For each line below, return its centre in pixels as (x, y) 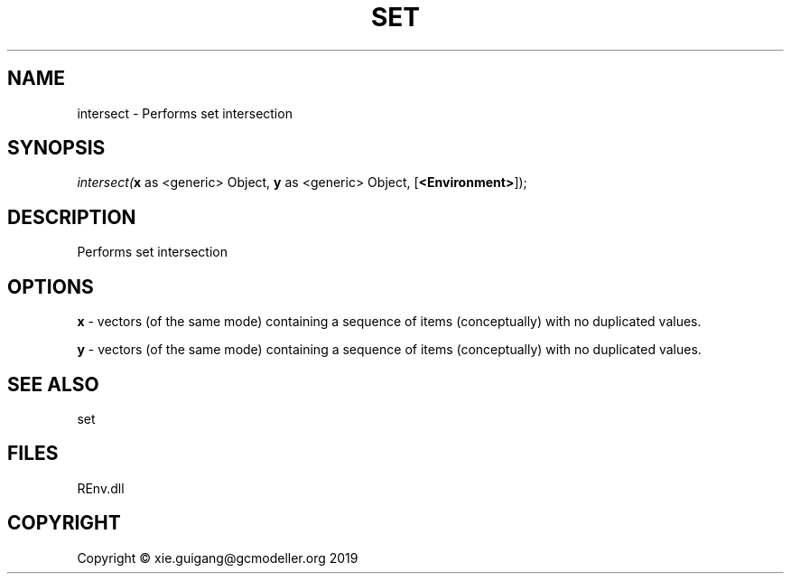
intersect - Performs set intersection (185, 113)
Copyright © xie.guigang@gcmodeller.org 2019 (218, 558)
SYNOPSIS (56, 148)
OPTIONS (51, 286)
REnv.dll (101, 488)
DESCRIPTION (72, 217)
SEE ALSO (53, 384)
